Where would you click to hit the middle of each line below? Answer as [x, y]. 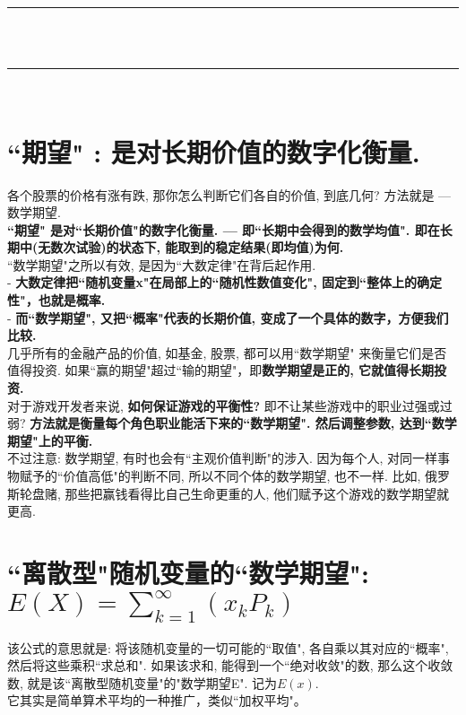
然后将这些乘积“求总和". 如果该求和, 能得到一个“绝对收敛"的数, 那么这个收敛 [230, 665]
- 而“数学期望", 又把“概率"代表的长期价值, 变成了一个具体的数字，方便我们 [228, 317]
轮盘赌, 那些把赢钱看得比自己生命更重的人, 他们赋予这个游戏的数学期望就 [234, 493]
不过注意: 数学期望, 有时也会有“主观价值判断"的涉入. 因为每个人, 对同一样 [223, 458]
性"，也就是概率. [56, 300]
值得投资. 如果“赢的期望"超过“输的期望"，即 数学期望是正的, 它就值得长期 [221, 370]
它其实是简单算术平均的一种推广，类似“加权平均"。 [157, 700]
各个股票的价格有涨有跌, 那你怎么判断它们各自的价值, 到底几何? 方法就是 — [229, 194]
